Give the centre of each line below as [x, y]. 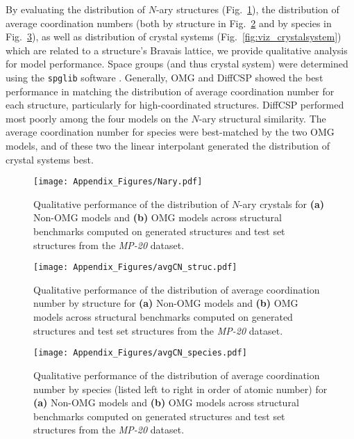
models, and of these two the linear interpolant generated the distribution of [168, 145]
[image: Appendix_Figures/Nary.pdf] [118, 182]
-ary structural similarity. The [262, 118]
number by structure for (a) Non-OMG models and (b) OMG [166, 303]
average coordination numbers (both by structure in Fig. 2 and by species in [169, 23]
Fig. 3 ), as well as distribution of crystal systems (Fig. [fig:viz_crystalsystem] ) [174, 37]
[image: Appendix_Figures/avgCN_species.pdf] [140, 353]
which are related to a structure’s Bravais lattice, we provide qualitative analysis [177, 50]
